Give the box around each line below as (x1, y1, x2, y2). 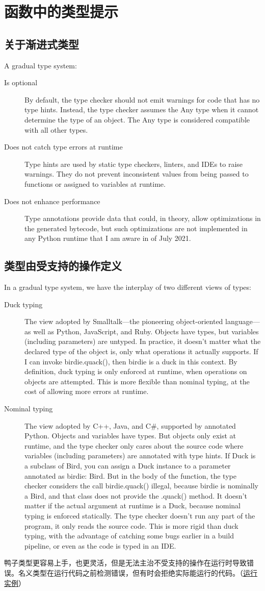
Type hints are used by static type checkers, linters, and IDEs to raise (24, 158, 243, 169)
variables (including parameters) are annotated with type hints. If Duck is (24, 450, 256, 461)
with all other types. (24, 124, 88, 135)
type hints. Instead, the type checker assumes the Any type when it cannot (24, 104, 259, 115)
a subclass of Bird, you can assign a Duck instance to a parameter (24, 460, 231, 471)
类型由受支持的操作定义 (4, 258, 122, 274)
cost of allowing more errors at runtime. (24, 386, 149, 397)
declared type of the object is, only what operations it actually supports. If (24, 346, 258, 357)
